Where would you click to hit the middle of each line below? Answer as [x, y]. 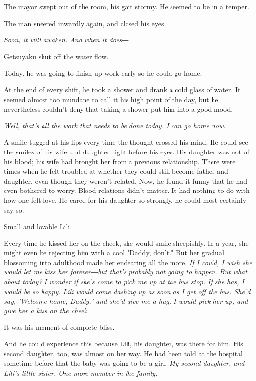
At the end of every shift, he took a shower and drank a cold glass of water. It [122, 89]
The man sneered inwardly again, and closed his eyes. [85, 23]
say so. [14, 210]
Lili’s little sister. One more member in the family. [81, 372]
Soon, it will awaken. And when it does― [66, 40]
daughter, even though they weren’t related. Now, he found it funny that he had [126, 180]
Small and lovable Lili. [38, 226]
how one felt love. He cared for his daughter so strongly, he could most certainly [125, 200]
